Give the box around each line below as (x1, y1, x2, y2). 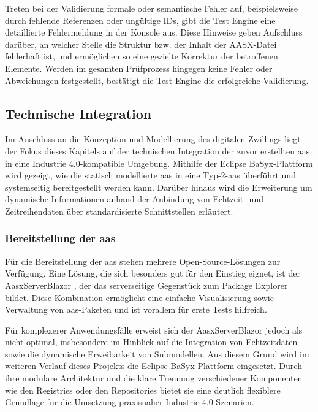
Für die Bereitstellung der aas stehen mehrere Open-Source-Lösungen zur (5, 254, 281, 267)
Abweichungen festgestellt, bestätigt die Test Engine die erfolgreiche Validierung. (5, 74, 309, 86)
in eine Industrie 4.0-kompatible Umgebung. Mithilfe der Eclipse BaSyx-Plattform (5, 156, 313, 169)
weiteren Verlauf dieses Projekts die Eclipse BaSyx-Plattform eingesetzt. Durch (5, 359, 302, 372)
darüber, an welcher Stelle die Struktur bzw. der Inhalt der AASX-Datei (5, 37, 277, 50)
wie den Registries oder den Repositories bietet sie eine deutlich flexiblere (5, 383, 281, 396)
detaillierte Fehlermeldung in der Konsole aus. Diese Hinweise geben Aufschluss (5, 26, 303, 39)
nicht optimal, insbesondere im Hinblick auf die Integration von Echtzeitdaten (5, 335, 298, 348)
